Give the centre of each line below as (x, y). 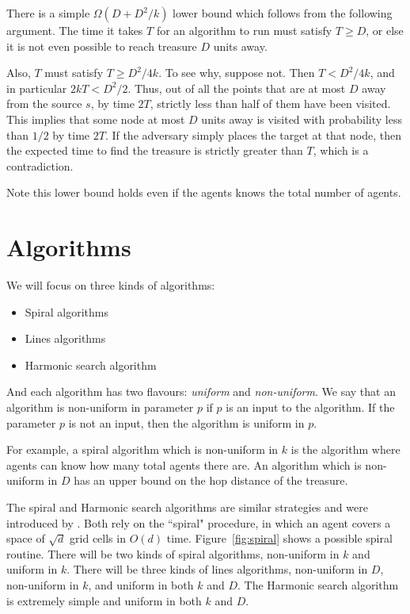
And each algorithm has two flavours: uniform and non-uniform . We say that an (201, 391)
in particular (37, 88)
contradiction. (40, 165)
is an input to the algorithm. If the (310, 407)
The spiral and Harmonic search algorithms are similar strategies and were (187, 507)
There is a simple (48, 13)
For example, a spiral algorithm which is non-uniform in (142, 449)
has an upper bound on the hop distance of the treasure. (211, 480)
